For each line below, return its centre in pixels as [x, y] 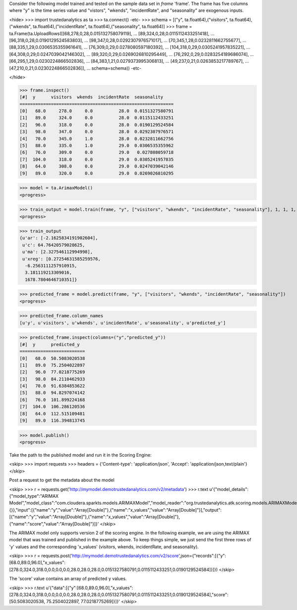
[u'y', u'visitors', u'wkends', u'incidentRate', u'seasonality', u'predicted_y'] [123, 323]
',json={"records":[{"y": [202, 556]
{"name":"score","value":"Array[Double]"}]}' [54, 523]
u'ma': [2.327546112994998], [58, 252]
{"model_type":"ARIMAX [34, 496]
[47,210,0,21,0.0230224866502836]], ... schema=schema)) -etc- [75, 68]
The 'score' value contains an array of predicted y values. [68, 579]
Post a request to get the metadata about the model [62, 480]
